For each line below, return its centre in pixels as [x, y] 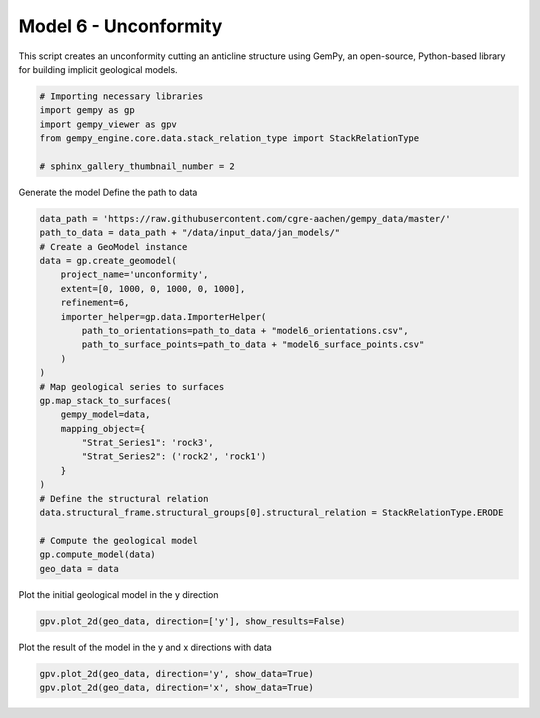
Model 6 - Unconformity [120, 26]
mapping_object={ [103, 428]
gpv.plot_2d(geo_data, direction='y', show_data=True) [176, 673]
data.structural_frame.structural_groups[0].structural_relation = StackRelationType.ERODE [271, 513]
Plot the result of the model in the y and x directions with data [145, 647]
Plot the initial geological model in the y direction [118, 594]
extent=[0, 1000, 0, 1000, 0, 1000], [153, 288]
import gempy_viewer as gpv [108, 124]
